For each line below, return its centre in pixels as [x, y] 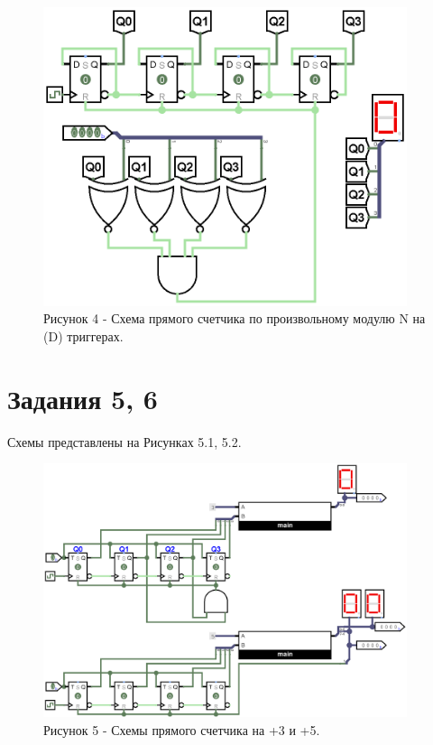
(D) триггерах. [83, 335]
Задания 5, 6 [83, 398]
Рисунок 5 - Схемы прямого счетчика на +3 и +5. [182, 729]
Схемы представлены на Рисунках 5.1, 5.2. [124, 441]
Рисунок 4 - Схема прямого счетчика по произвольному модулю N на [235, 318]
